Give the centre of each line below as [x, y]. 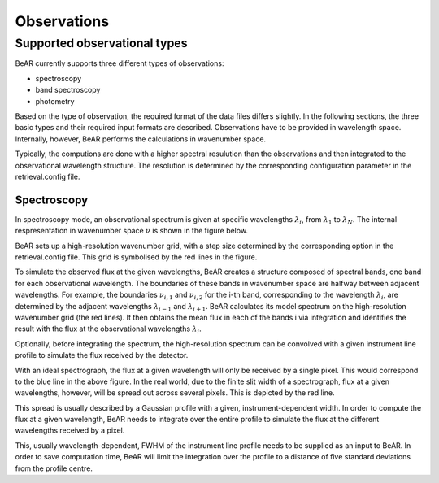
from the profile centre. [54, 468]
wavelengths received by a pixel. [70, 430]
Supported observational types [101, 43]
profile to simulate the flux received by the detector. [102, 355]
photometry [55, 101]
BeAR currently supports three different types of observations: [120, 63]
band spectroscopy [68, 90]
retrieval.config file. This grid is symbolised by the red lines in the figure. [136, 257]
